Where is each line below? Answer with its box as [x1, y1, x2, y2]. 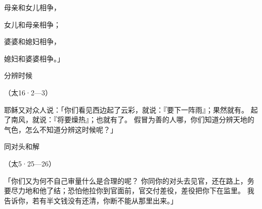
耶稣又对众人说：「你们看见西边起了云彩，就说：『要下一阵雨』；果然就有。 [4, 104, 248, 115]
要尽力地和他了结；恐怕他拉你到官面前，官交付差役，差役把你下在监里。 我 [4, 185, 254, 196]
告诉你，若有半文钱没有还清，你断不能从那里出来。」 [4, 195, 178, 205]
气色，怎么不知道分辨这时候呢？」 [4, 124, 117, 134]
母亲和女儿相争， [4, 2, 61, 12]
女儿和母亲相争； [4, 19, 61, 29]
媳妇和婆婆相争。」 [4, 53, 64, 63]
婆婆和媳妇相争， [4, 36, 61, 47]
